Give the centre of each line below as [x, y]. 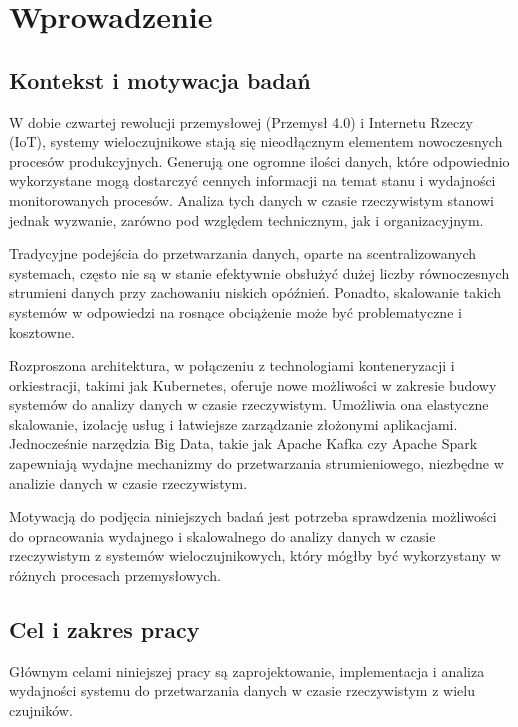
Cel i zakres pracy [104, 629]
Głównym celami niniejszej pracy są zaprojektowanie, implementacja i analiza [247, 670]
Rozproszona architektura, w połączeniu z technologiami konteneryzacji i [232, 365]
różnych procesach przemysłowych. [115, 575]
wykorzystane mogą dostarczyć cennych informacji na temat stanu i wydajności [252, 180]
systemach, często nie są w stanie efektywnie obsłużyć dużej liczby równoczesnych [259, 272]
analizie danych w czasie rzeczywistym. [128, 482]
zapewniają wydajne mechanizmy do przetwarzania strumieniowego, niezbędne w [256, 463]
